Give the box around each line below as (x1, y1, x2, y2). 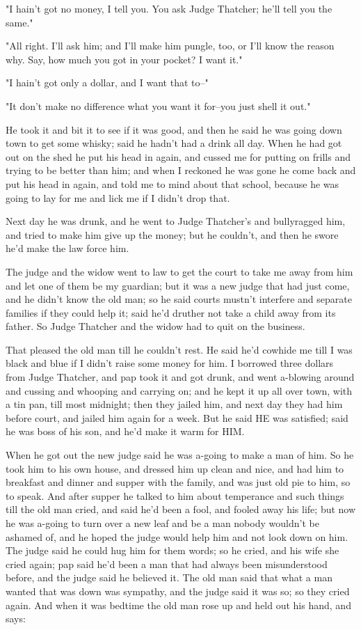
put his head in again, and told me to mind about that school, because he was (6, 176, 339, 191)
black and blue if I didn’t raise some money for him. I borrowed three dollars (6, 356, 334, 370)
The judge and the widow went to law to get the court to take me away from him (6, 264, 353, 278)
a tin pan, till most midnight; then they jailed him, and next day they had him (6, 397, 343, 411)
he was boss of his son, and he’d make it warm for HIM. (6, 424, 245, 439)
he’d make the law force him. (6, 241, 129, 255)
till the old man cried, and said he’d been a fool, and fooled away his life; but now (6, 502, 356, 517)
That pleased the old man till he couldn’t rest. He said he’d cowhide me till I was (6, 342, 353, 356)
